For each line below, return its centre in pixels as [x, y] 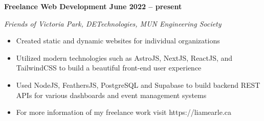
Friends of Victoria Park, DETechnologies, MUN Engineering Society [113, 23]
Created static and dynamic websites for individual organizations [118, 41]
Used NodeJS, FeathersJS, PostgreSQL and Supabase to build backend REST [138, 84]
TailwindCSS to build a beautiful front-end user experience [109, 68]
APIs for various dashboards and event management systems [111, 95]
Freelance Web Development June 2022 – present [93, 6]
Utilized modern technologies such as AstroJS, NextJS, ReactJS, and [124, 57]
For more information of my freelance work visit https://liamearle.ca [124, 112]
